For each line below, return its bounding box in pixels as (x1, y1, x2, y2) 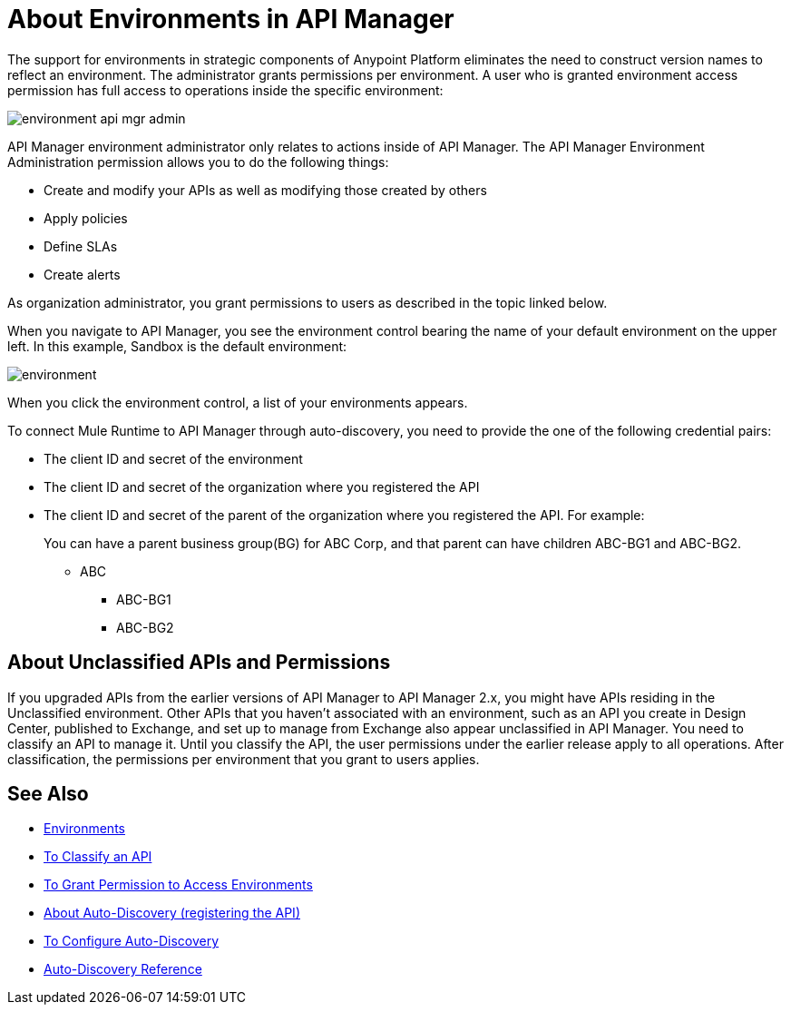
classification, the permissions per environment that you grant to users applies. (7, 751, 480, 767)
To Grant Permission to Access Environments (44, 877, 313, 893)
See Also (7, 782, 89, 806)
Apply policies (44, 210, 128, 226)
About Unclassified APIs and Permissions (7, 651, 391, 674)
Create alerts (44, 266, 121, 282)
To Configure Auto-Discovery (44, 933, 220, 949)
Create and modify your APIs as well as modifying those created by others (44, 182, 487, 198)
